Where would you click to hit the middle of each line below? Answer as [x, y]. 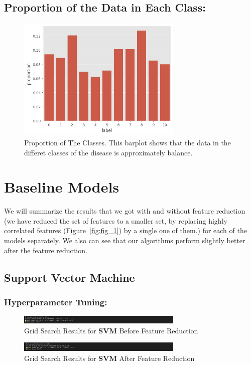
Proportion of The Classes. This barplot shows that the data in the [128, 142]
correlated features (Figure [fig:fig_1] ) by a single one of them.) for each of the [125, 230]
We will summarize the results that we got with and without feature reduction [125, 211]
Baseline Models [62, 187]
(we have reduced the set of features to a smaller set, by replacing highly [116, 220]
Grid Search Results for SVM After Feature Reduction [109, 358]
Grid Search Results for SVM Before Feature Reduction [111, 330]
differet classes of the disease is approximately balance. [108, 152]
